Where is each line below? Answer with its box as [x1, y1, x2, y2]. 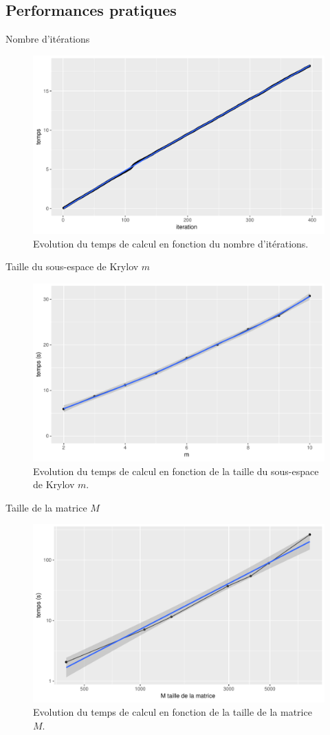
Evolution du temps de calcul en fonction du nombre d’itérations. [33, 236, 309, 250]
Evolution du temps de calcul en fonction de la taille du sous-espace [33, 463, 319, 478]
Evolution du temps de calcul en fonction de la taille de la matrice [33, 705, 312, 719]
